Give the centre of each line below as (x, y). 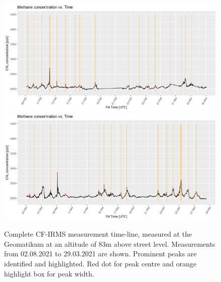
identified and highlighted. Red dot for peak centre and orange (100, 263)
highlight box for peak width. (49, 273)
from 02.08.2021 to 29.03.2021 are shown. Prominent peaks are (100, 254)
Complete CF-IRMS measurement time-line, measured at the (98, 234)
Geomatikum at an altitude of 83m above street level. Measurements (110, 243)
